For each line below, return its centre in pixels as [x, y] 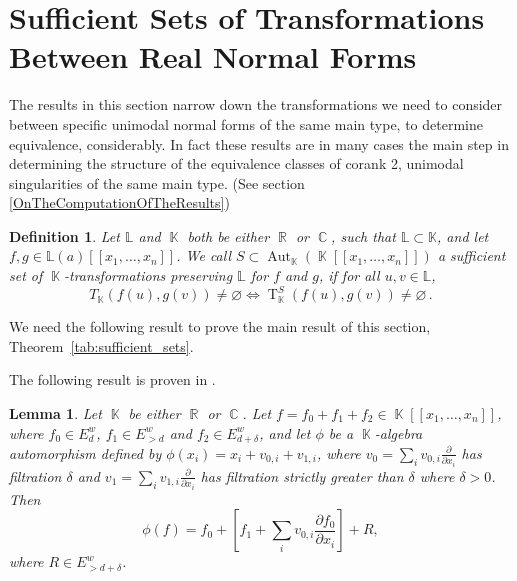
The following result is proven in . [112, 379]
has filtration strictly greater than [302, 475]
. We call [204, 255]
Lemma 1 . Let [55, 412]
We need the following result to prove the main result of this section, [220, 326]
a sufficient [471, 255]
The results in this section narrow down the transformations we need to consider [256, 104]
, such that [363, 235]
